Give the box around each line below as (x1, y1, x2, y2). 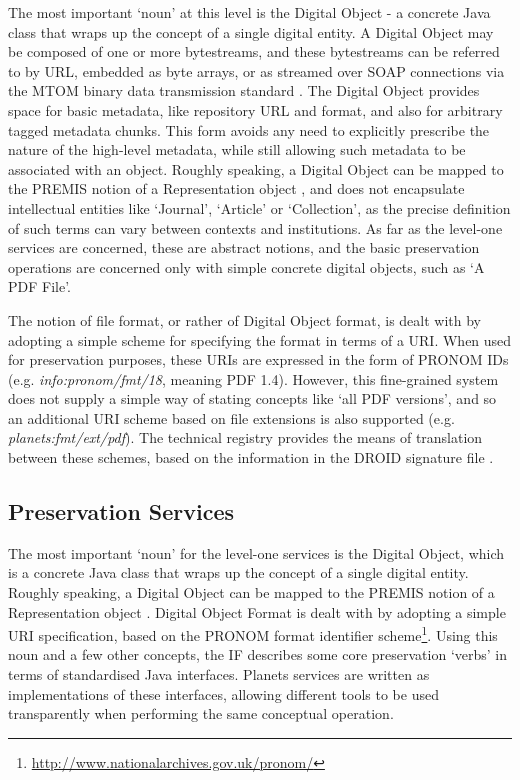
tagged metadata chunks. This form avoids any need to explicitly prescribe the (8, 119, 490, 140)
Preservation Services (8, 496, 235, 527)
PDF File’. (8, 276, 72, 297)
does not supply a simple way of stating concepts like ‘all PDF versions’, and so (8, 388, 497, 409)
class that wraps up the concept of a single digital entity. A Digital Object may (8, 21, 494, 42)
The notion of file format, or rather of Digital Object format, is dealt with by (8, 309, 482, 330)
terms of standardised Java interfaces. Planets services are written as (8, 664, 430, 685)
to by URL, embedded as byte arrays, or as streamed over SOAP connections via (8, 60, 505, 81)
